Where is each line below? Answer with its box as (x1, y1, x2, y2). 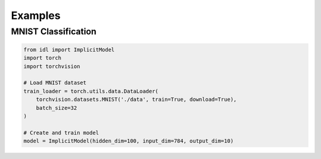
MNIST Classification (11, 26, 97, 37)
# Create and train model (23, 129, 99, 136)
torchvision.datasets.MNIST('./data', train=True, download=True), (36, 96, 237, 103)
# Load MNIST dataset (23, 79, 87, 86)
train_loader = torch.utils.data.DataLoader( (23, 88, 159, 94)
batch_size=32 (36, 104, 77, 111)
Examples (11, 9, 61, 22)
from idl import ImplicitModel (23, 46, 115, 53)
